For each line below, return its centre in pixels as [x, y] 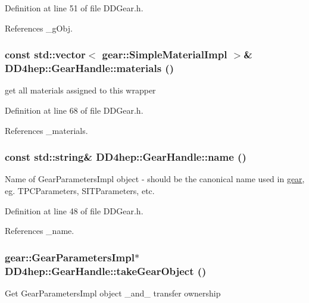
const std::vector [45, 54]
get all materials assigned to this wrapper [80, 90]
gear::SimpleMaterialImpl [165, 54]
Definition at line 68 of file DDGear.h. [74, 110]
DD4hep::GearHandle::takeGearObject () [106, 271]
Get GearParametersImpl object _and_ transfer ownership [113, 293]
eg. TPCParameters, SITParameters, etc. [80, 190]
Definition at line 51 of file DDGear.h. [74, 8]
